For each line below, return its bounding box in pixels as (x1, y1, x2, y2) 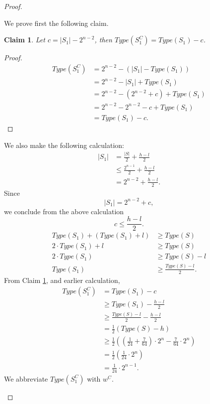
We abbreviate (4, 373, 48, 384)
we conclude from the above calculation (4, 206, 124, 216)
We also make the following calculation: (4, 139, 124, 150)
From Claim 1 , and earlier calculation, (4, 274, 120, 285)
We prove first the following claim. (4, 17, 109, 28)
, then (94, 34, 112, 45)
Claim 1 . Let (4, 34, 45, 45)
